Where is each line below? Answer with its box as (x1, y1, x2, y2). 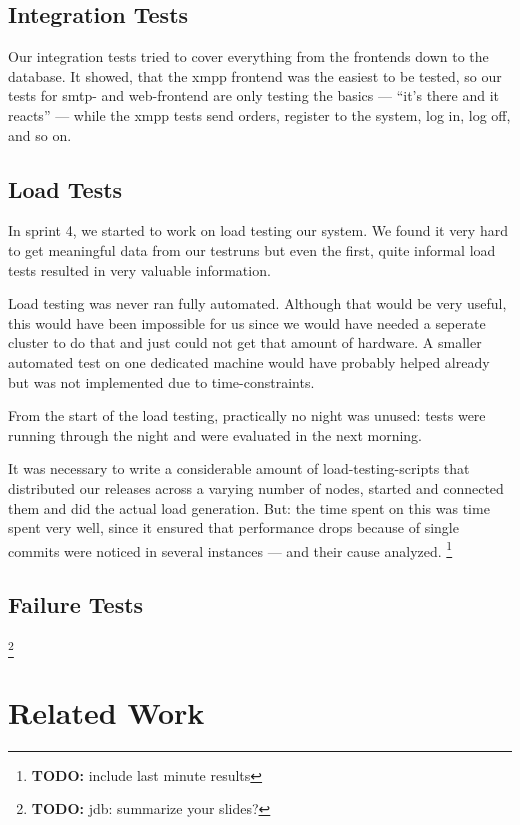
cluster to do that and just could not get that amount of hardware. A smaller (8, 332, 482, 353)
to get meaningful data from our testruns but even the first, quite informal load (8, 239, 496, 260)
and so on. (8, 124, 72, 145)
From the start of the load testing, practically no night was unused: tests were (8, 405, 486, 426)
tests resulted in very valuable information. (8, 259, 271, 280)
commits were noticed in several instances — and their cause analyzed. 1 (8, 537, 453, 561)
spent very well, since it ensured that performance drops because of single (8, 517, 459, 538)
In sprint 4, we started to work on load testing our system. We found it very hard (8, 220, 508, 241)
